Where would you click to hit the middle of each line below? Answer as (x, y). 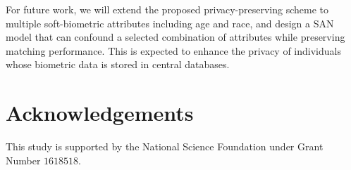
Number (23, 160)
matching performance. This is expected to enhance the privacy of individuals (173, 50)
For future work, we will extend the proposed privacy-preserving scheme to (167, 9)
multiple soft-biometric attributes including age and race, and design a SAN (170, 23)
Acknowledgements (100, 113)
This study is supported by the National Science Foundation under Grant (165, 146)
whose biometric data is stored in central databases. (118, 64)
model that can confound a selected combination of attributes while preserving (175, 37)
